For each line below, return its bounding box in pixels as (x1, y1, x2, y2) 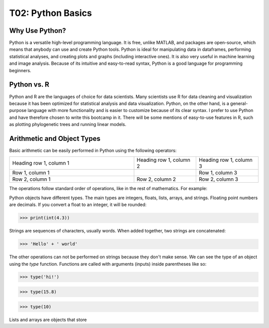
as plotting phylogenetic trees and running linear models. (9, 121, 127, 127)
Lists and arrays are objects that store (9, 317, 87, 323)
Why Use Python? (9, 26, 66, 35)
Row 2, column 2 (136, 176, 176, 183)
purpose (9, 108, 27, 113)
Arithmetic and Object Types (9, 134, 101, 143)
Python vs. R (9, 80, 49, 89)
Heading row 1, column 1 (12, 160, 70, 167)
